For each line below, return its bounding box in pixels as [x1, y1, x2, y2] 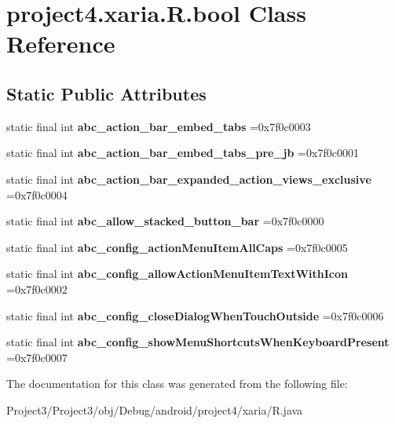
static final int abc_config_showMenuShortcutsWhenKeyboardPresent [6, 334, 390, 350]
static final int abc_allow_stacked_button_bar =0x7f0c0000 [6, 213, 324, 229]
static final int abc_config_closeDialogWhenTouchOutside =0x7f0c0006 [6, 307, 384, 323]
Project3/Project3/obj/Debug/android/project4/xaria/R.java [6, 401, 303, 418]
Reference [6, 27, 115, 60]
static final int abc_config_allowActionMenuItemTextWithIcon [6, 265, 348, 282]
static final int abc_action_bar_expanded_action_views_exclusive [6, 170, 371, 187]
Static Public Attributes [6, 81, 207, 105]
